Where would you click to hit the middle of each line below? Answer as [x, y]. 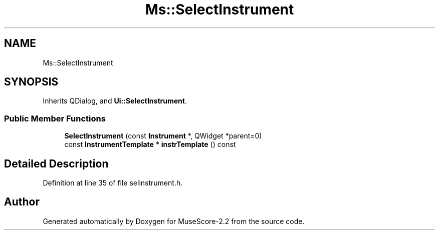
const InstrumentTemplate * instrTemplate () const [150, 144]
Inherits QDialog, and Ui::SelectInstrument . [115, 101]
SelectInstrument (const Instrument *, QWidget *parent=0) [163, 136]
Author [22, 202]
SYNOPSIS [31, 82]
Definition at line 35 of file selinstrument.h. [113, 183]
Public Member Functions [55, 118]
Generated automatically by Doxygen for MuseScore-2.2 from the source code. [174, 221]
